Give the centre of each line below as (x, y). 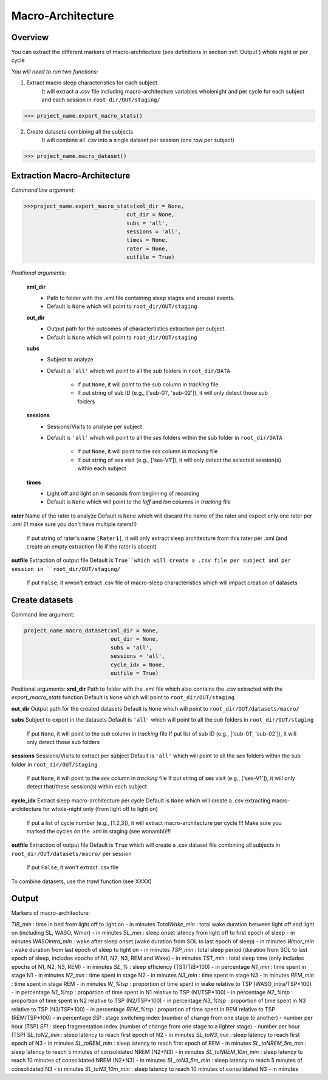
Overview (30, 37)
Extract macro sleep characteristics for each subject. (93, 83)
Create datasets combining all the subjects (80, 131)
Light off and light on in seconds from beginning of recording (123, 493)
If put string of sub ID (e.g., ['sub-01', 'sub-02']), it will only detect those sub (173, 393)
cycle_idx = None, (138, 665)
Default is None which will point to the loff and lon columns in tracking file (139, 502)
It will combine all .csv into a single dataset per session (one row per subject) (138, 140)
